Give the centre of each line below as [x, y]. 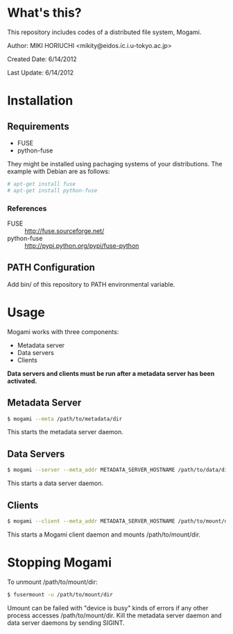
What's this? [44, 13]
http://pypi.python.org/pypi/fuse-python [82, 246]
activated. [22, 381]
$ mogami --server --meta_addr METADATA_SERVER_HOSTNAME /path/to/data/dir [119, 470]
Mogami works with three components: [63, 331]
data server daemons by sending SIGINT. [66, 623]
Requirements [38, 126]
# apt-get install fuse [42, 184]
